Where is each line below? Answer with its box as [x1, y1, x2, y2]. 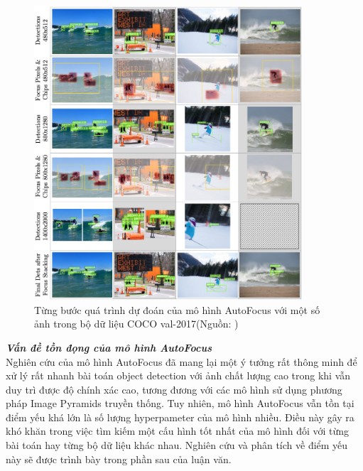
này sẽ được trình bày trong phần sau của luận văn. [6, 451, 232, 466]
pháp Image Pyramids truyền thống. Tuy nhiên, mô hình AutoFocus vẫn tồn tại [6, 396, 354, 411]
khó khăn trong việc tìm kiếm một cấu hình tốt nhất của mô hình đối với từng [6, 423, 350, 438]
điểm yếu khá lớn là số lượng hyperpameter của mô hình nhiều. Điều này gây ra [6, 409, 354, 424]
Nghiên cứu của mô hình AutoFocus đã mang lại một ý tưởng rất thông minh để [6, 354, 357, 369]
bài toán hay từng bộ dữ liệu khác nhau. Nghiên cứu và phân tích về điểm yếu [6, 438, 348, 453]
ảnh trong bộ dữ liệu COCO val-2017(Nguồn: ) [34, 316, 239, 331]
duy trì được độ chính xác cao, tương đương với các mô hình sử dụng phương [6, 381, 342, 396]
